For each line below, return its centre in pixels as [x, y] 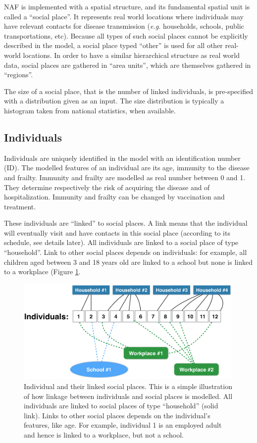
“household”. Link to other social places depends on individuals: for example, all [126, 252]
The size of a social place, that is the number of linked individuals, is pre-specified [128, 91]
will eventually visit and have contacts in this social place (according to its [117, 232]
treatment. [20, 206]
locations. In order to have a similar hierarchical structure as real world [131, 55]
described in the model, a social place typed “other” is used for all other [113, 45]
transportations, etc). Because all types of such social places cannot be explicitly [126, 35]
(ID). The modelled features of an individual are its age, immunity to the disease [127, 168]
